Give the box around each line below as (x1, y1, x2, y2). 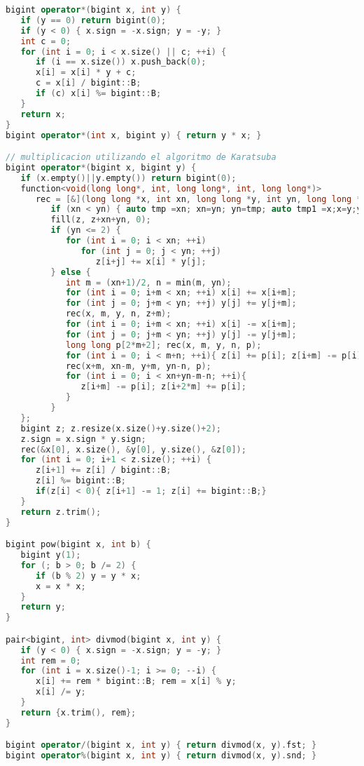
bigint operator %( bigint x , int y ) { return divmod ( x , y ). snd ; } (6, 751, 317, 761)
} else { (50, 267, 91, 277)
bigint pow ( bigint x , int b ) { (6, 539, 151, 550)
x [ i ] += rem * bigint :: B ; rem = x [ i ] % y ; (35, 676, 237, 687)
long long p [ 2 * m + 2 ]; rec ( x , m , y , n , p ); (65, 340, 262, 350)
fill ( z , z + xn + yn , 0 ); (50, 215, 151, 225)
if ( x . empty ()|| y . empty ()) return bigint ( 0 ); (20, 173, 237, 183)
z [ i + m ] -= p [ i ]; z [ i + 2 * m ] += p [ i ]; (80, 382, 246, 392)
